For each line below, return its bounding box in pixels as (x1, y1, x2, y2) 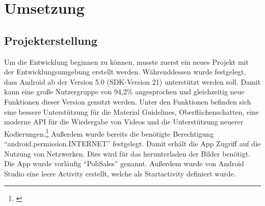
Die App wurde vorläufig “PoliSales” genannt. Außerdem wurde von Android (4, 158, 244, 169)
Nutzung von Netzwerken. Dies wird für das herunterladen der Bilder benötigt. (4, 148, 251, 159)
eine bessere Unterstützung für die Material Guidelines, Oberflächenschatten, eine (4, 106, 259, 117)
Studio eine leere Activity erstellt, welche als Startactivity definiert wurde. (4, 168, 236, 178)
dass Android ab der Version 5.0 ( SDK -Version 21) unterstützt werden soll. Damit (4, 76, 261, 87)
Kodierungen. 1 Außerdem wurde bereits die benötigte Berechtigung (4, 126, 214, 139)
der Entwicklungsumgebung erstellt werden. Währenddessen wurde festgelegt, (4, 66, 246, 77)
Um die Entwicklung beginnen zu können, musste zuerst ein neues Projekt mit (4, 56, 249, 67)
